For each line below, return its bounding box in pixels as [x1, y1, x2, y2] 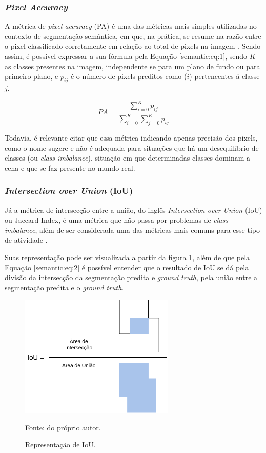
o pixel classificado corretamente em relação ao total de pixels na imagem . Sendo [5, 41, 261, 51]
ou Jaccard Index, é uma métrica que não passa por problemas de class [5, 214, 228, 225]
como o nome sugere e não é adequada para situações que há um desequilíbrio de [5, 142, 259, 153]
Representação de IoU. [25, 439, 96, 450]
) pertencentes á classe [189, 71, 260, 82]
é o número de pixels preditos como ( [70, 71, 187, 82]
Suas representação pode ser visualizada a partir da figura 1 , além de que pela [5, 252, 250, 263]
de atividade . [5, 234, 48, 245]
